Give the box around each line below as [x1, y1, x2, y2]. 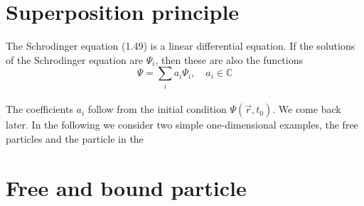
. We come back [272, 102, 341, 116]
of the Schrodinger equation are [6, 52, 144, 67]
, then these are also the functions [155, 52, 303, 67]
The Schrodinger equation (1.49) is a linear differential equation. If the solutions [6, 38, 355, 53]
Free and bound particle [6, 173, 247, 202]
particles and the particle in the [6, 131, 144, 146]
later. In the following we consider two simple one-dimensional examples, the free [6, 117, 358, 132]
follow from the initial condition [87, 102, 227, 116]
